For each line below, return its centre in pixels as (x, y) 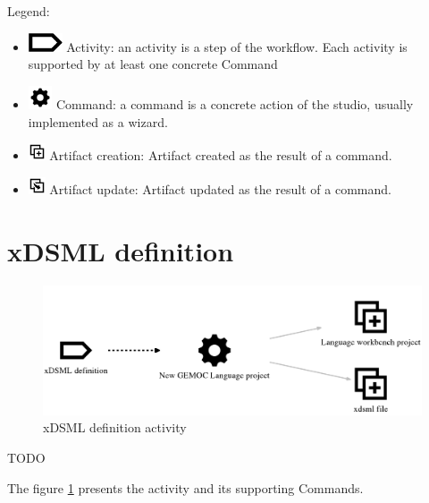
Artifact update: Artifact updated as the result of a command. (220, 188)
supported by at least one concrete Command (153, 64)
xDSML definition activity (115, 427)
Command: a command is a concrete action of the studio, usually (235, 104)
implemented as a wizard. (98, 121)
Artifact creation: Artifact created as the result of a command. (221, 155)
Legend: (29, 11)
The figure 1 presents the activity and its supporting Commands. (185, 487)
